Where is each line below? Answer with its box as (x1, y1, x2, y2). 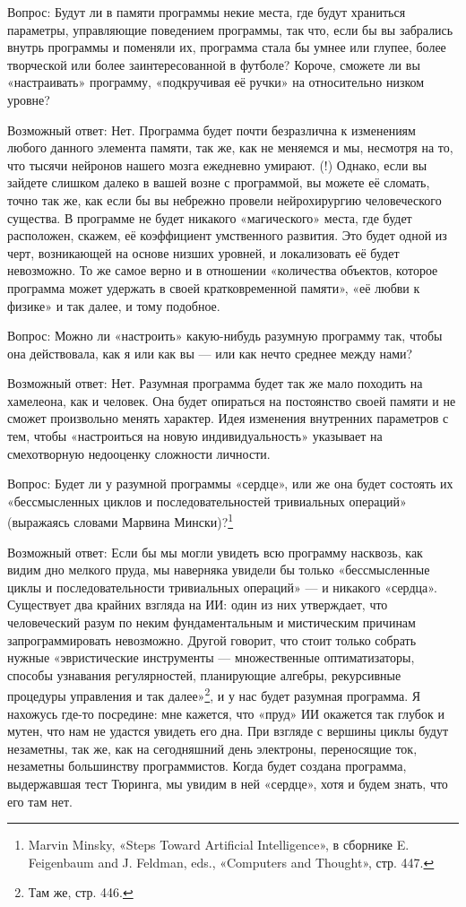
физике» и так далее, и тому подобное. (7, 296, 220, 315)
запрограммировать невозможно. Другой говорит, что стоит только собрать (7, 630, 417, 649)
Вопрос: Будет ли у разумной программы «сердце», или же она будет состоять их (7, 474, 453, 493)
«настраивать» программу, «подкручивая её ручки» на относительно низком (7, 73, 425, 91)
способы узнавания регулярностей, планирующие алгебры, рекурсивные (7, 665, 401, 684)
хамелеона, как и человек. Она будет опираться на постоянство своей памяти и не (7, 391, 456, 410)
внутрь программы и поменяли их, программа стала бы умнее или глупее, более (7, 38, 446, 56)
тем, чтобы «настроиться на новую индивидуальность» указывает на (7, 427, 383, 445)
